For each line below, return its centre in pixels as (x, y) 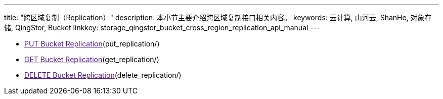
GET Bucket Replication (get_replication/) (92, 59)
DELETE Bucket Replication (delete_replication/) (103, 75)
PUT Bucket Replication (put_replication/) (92, 44)
